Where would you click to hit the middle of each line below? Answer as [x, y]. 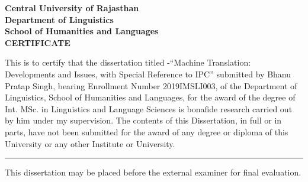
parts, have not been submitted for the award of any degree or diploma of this [147, 131]
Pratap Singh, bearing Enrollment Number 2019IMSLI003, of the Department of [151, 85]
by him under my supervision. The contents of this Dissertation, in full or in [143, 120]
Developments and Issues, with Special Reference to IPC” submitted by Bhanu [148, 74]
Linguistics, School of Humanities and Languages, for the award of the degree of [150, 97]
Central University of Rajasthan [72, 8]
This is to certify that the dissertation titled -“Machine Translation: [128, 62]
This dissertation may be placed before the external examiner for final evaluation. [153, 172]
